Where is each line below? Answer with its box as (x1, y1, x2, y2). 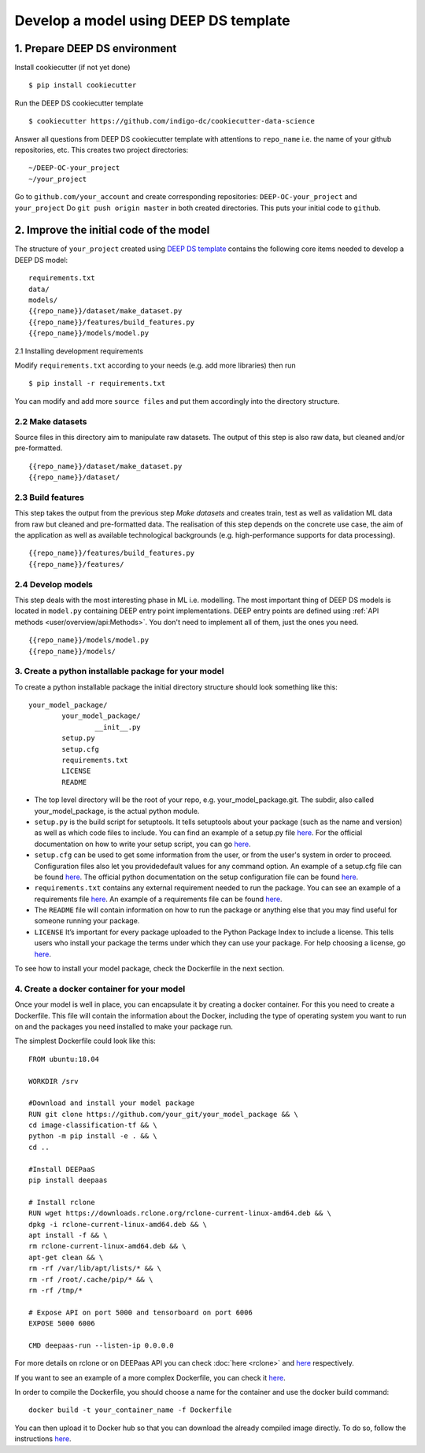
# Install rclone (28, 1197, 95, 1207)
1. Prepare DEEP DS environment (14, 42, 177, 55)
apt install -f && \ (28, 1230, 108, 1240)
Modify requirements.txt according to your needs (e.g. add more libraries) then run (14, 360, 296, 370)
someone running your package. (34, 916, 140, 926)
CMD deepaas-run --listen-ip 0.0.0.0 (28, 1340, 175, 1350)
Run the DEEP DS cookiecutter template (14, 98, 144, 108)
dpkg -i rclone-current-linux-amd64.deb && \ (28, 1220, 208, 1229)
